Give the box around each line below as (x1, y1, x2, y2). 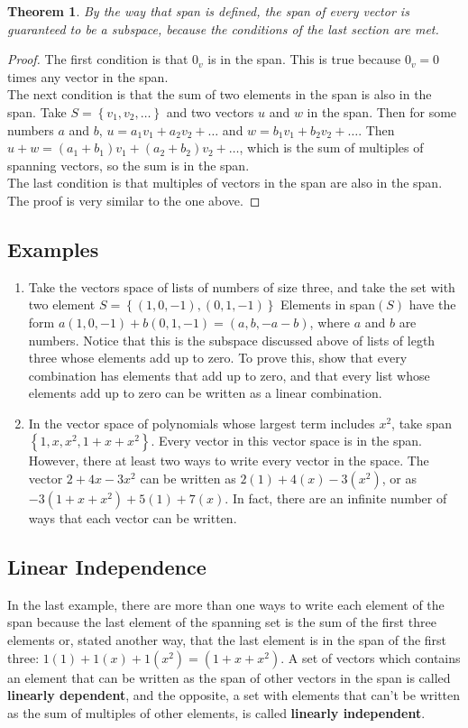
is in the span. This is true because (207, 50, 401, 69)
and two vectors (166, 102, 254, 121)
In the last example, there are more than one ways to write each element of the (7, 594, 445, 613)
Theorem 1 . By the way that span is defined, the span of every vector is (7, 2, 409, 20)
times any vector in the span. (7, 67, 169, 86)
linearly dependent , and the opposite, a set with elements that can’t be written (7, 686, 461, 705)
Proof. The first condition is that (7, 50, 188, 69)
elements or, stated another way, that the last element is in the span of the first (7, 631, 447, 650)
